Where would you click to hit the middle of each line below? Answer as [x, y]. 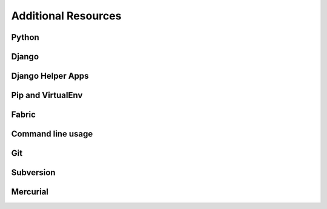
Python [25, 37]
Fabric [24, 115]
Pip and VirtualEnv [47, 95]
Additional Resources [66, 16]
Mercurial [30, 192]
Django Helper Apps [50, 76]
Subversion [33, 173]
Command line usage [52, 134]
